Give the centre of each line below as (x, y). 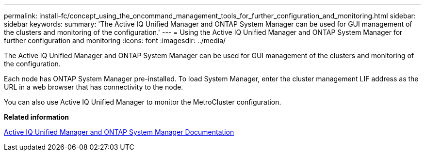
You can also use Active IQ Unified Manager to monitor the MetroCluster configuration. (143, 102)
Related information (37, 117)
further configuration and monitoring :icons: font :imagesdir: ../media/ (115, 40)
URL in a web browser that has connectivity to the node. (94, 87)
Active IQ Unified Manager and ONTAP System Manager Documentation (119, 132)
